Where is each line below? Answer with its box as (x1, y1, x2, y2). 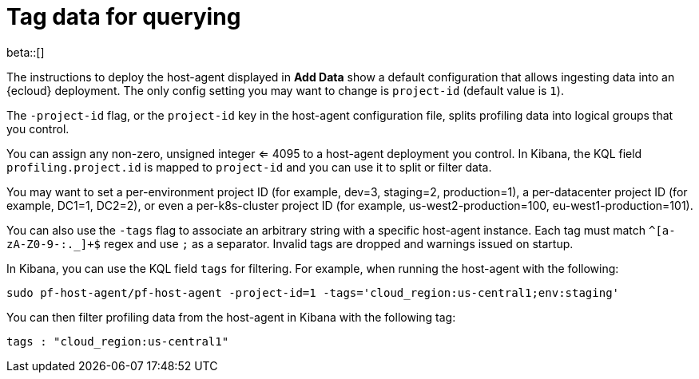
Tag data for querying (6, 3, 241, 30)
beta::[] (6, 45, 45, 59)
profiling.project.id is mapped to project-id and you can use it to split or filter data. (6, 160, 492, 174)
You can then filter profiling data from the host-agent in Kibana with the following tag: (6, 310, 456, 324)
